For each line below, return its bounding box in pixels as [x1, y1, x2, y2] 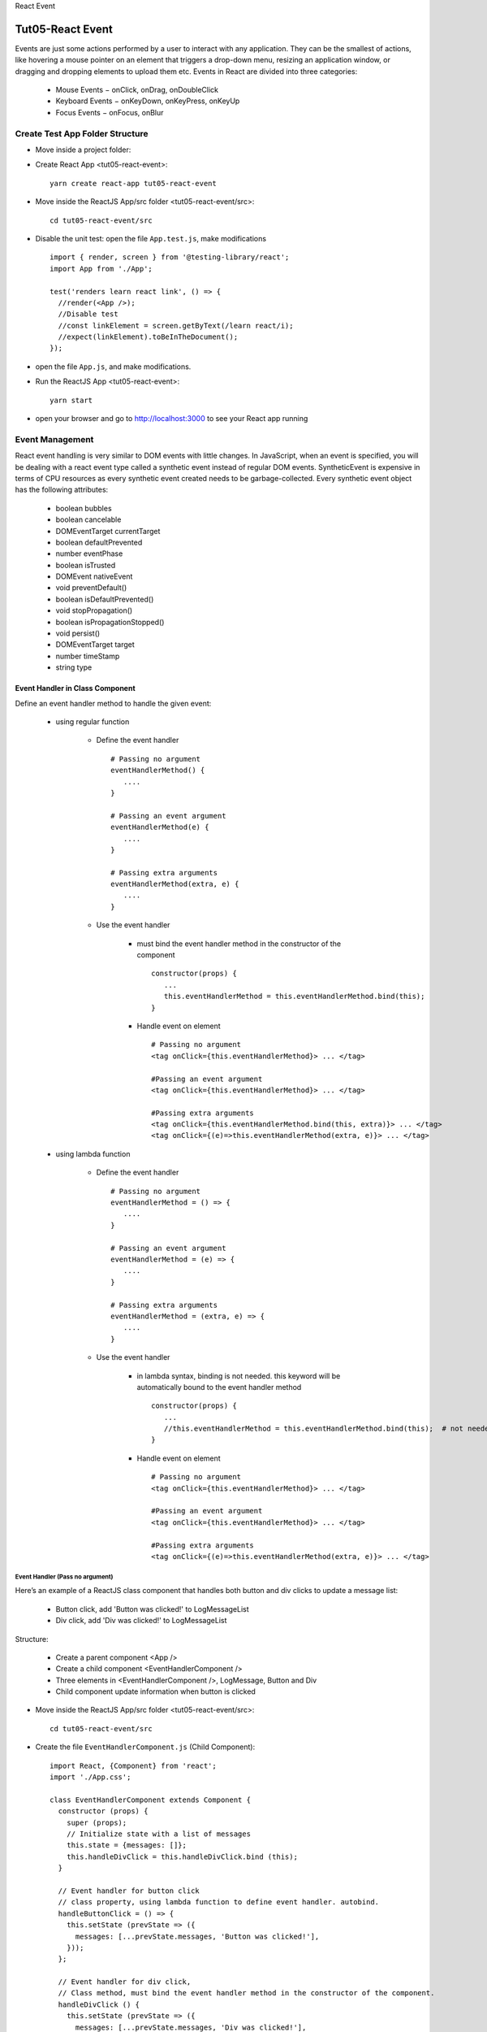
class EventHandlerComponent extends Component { [50, 1795, 252, 1804]
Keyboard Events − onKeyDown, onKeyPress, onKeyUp [55, 96, 240, 106]
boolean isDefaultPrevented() [55, 594, 154, 604]
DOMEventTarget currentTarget [55, 526, 161, 536]
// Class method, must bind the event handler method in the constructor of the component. [58, 1988, 435, 1998]
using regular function [55, 716, 130, 727]
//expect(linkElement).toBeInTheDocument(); [58, 332, 239, 341]
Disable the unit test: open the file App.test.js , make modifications [35, 233, 267, 243]
